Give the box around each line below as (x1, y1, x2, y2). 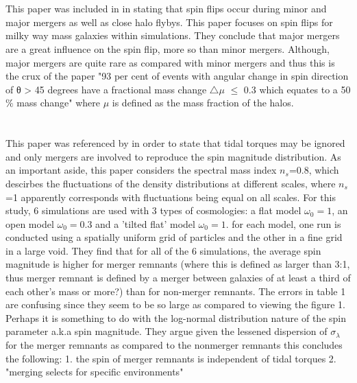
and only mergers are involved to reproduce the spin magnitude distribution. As (5, 149, 341, 163)
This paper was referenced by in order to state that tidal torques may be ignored (5, 136, 345, 150)
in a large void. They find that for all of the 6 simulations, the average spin (5, 243, 321, 257)
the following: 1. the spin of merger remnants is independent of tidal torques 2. (5, 351, 336, 365)
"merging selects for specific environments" (5, 364, 184, 379)
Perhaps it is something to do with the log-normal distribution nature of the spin (5, 310, 346, 325)
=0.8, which (288, 163, 339, 177)
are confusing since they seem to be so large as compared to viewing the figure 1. (5, 297, 345, 312)
